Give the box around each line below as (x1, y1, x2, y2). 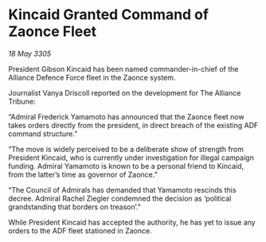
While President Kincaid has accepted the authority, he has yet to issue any (8, 217, 256, 227)
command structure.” (8, 129, 78, 139)
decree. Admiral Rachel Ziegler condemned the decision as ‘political (8, 193, 232, 203)
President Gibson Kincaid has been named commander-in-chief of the (8, 64, 239, 73)
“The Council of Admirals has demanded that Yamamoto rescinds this (8, 185, 237, 194)
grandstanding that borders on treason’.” (8, 201, 141, 212)
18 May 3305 (8, 49, 52, 58)
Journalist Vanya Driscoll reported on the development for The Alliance (8, 88, 241, 97)
